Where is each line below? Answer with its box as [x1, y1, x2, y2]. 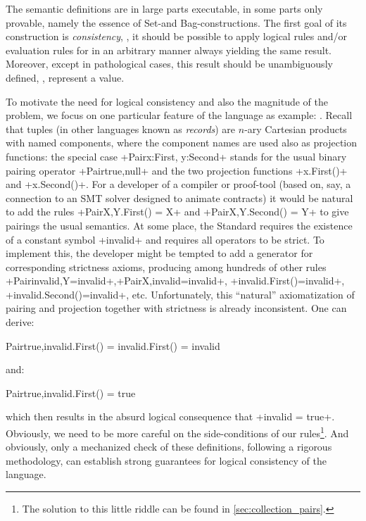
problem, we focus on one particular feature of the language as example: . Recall [6, 108, 353, 123]
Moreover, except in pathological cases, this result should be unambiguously [6, 56, 333, 71]
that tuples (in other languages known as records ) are [6, 121, 236, 136]
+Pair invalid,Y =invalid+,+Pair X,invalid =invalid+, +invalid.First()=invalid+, [6, 273, 345, 288]
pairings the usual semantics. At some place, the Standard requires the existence [6, 218, 353, 232]
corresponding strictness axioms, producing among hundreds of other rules [6, 259, 327, 274]
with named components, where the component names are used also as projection [6, 135, 358, 150]
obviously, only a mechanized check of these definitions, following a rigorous [6, 439, 332, 454]
